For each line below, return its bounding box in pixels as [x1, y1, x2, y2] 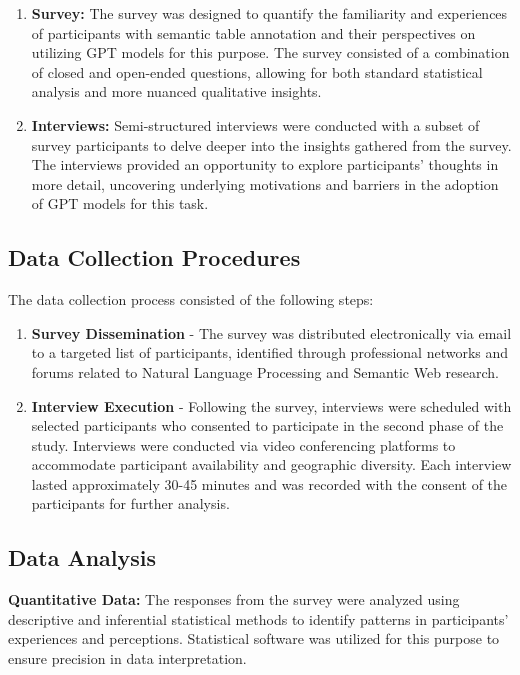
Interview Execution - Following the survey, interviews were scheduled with [31, 395, 512, 416]
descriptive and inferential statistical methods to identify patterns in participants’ [8, 608, 509, 629]
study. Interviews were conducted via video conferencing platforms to [31, 434, 456, 455]
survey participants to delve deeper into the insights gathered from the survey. [31, 134, 512, 155]
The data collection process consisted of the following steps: [8, 289, 374, 310]
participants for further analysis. [31, 493, 230, 514]
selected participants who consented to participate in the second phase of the [31, 415, 504, 436]
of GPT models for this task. [31, 193, 209, 214]
